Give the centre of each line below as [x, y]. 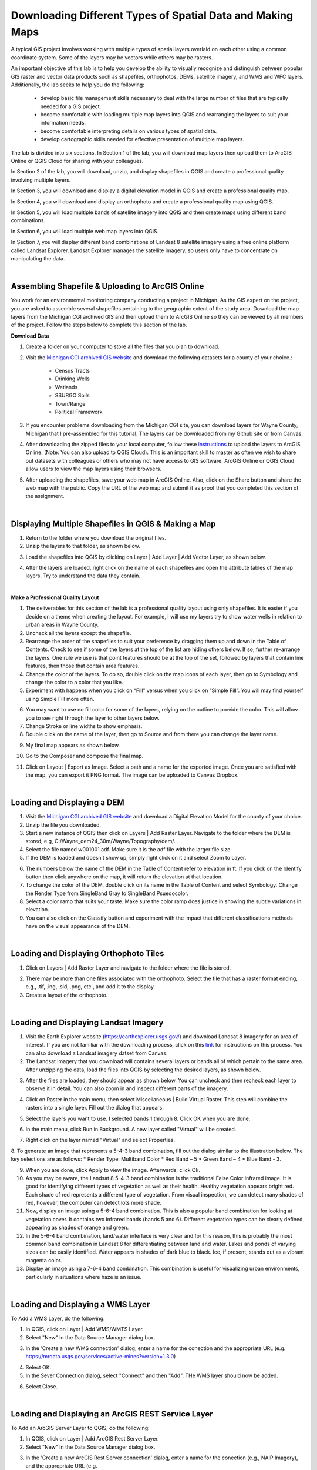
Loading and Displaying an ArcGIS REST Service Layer [112, 1414]
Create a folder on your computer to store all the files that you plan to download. [122, 346]
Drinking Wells [72, 379]
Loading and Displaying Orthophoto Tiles [87, 953]
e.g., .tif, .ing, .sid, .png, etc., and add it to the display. [90, 987]
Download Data [30, 336]
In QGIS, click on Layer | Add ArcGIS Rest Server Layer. [92, 1439]
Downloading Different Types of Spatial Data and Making [152, 15]
